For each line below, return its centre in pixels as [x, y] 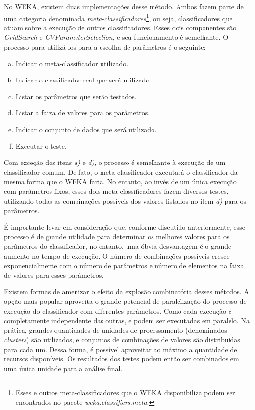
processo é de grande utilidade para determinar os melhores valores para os [117, 236]
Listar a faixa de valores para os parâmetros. [83, 113]
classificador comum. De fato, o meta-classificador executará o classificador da [121, 172]
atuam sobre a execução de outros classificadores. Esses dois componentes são [120, 27]
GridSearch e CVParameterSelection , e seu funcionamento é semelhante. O [116, 37]
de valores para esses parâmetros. [54, 275]
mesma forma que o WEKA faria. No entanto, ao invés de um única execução [120, 181]
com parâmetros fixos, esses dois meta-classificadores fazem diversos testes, [116, 191]
